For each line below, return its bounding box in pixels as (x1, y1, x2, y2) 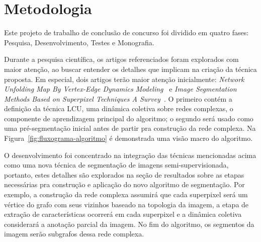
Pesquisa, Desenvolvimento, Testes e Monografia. (4, 37, 154, 47)
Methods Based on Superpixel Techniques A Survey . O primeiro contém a (4, 93, 232, 104)
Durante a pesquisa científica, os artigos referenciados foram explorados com (4, 54, 239, 64)
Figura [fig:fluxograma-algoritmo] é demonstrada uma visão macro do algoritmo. (4, 133, 253, 143)
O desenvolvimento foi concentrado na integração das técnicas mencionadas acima (4, 149, 256, 160)
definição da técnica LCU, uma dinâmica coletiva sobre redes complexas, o (4, 103, 233, 114)
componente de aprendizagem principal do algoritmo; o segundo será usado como (4, 113, 253, 123)
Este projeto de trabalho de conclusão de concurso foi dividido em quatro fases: (4, 27, 249, 38)
